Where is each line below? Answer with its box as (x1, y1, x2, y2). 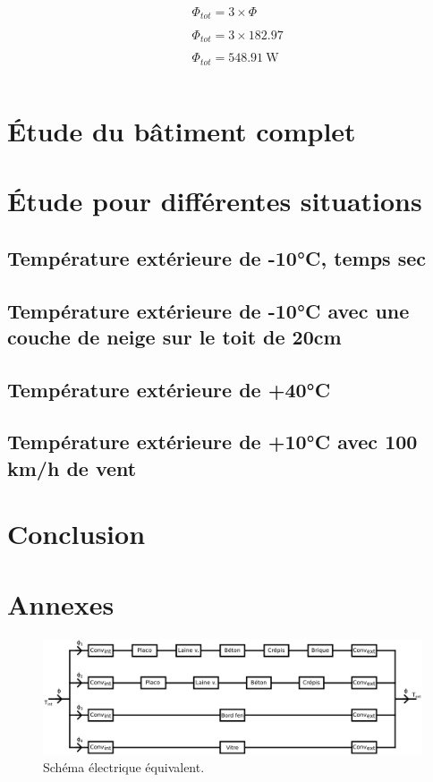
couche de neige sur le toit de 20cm (7, 322, 342, 350)
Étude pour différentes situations (7, 183, 422, 219)
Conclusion (7, 515, 146, 552)
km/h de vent (7, 454, 137, 481)
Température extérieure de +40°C (7, 375, 331, 403)
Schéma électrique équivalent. (43, 758, 205, 777)
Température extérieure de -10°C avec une (7, 296, 410, 324)
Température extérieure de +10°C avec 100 (7, 428, 418, 455)
